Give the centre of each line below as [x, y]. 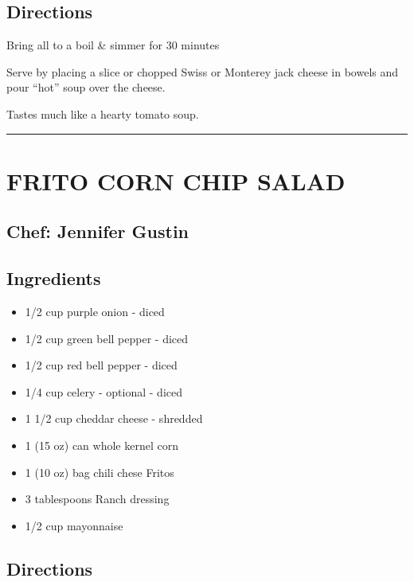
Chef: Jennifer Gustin [98, 231]
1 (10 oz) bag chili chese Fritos [100, 472]
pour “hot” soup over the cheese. [86, 87]
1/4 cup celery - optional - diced [103, 391]
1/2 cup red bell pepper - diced [101, 365]
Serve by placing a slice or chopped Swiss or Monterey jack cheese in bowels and [203, 71]
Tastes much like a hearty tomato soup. [103, 113]
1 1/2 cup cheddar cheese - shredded [114, 418]
